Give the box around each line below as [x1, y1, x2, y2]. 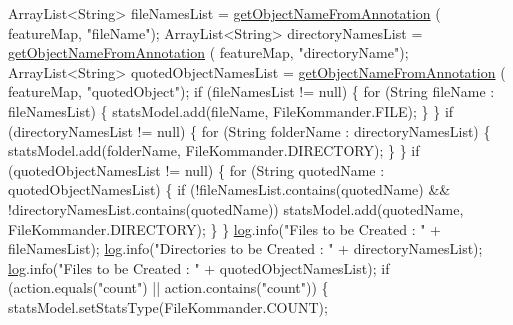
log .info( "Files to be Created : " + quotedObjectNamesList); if [8, 257, 390, 278]
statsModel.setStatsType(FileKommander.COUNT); [8, 296, 328, 317]
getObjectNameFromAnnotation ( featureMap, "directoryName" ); [8, 42, 409, 63]
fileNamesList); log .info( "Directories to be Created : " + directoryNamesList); [8, 238, 483, 259]
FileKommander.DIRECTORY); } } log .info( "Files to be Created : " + [8, 218, 442, 239]
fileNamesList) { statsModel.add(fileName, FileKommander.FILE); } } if [8, 100, 454, 121]
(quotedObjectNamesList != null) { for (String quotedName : [8, 159, 385, 180]
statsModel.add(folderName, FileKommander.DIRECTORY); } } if [8, 140, 420, 161]
